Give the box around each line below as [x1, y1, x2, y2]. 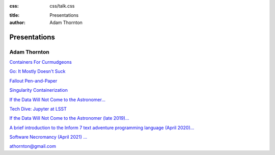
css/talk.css [49, 3, 75, 9]
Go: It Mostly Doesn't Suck [9, 68, 66, 74]
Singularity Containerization [9, 87, 68, 93]
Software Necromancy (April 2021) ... [9, 134, 88, 140]
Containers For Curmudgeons [9, 59, 72, 65]
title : [9, 12, 20, 18]
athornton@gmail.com [9, 143, 56, 149]
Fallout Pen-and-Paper [9, 77, 58, 84]
